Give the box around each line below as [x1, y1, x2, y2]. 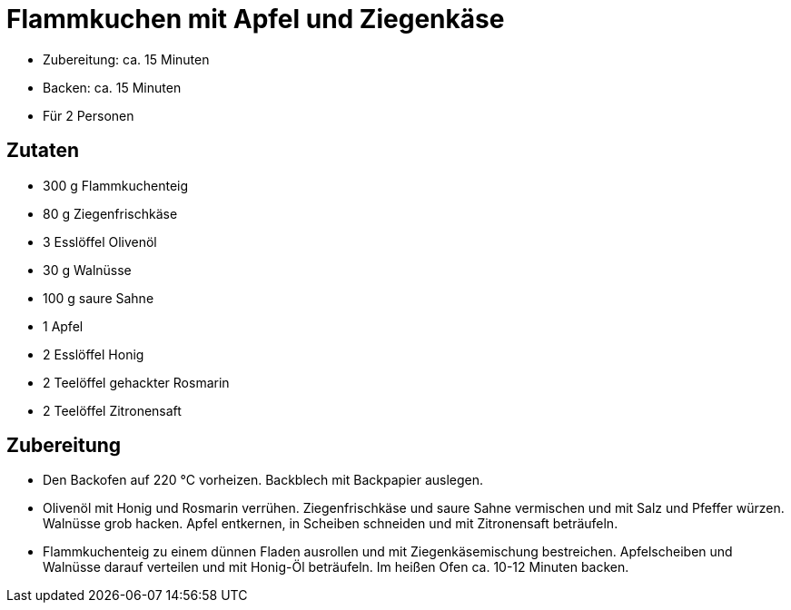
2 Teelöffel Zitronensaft [43, 402, 182, 418]
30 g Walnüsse [43, 261, 132, 278]
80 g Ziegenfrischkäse [43, 205, 178, 221]
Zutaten [6, 139, 80, 162]
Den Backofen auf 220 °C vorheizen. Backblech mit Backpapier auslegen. [43, 472, 484, 488]
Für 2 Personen [43, 107, 134, 123]
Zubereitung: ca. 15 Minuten [43, 51, 210, 67]
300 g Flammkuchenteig [43, 177, 189, 193]
